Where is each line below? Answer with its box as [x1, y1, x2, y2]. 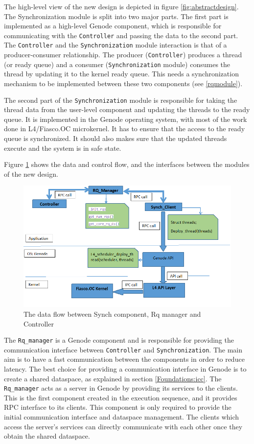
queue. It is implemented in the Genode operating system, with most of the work [4, 114, 247, 124]
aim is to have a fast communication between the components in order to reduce [4, 354, 245, 364]
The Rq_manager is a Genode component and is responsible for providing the [4, 335, 234, 345]
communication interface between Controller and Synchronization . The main [4, 344, 243, 354]
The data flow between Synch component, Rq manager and [23, 308, 201, 319]
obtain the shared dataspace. [4, 431, 90, 441]
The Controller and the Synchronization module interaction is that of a [4, 40, 227, 50]
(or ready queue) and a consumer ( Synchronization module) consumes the [4, 59, 231, 69]
